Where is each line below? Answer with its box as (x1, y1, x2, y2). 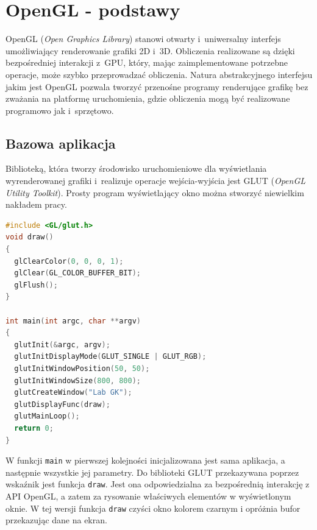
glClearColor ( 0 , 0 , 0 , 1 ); (14, 256, 124, 266)
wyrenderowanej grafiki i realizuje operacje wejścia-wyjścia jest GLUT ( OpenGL (5, 174, 306, 187)
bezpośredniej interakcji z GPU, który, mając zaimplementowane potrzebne (5, 56, 288, 69)
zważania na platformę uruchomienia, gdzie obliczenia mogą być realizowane (5, 92, 290, 105)
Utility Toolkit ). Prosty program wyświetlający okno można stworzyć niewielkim (5, 186, 304, 199)
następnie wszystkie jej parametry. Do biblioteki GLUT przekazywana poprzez (5, 465, 299, 478)
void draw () (5, 233, 54, 242)
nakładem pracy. (5, 198, 67, 211)
